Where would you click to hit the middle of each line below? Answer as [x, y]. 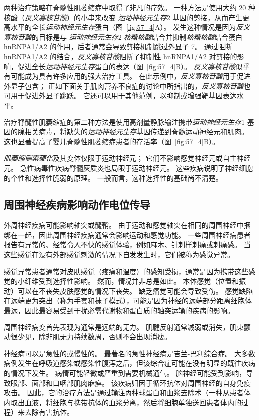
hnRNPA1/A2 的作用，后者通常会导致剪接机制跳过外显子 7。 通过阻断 [118, 47]
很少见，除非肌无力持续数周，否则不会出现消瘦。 [91, 337]
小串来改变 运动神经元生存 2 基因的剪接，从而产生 [161, 17]
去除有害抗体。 [49, 412]
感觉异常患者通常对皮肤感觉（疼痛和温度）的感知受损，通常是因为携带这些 [126, 271]
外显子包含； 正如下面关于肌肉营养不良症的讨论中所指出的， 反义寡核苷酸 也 [127, 85]
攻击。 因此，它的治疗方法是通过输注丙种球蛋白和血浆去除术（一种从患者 [124, 392]
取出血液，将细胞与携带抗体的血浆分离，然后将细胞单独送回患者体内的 [126, 402]
